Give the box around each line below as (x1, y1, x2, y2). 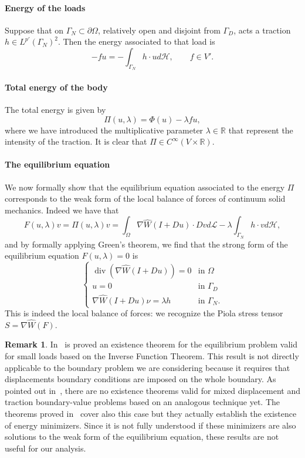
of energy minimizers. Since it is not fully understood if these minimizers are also (5, 419, 296, 431)
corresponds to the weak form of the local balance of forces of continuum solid (5, 192, 286, 205)
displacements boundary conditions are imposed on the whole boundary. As (5, 373, 276, 385)
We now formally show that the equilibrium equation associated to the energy (5, 180, 285, 193)
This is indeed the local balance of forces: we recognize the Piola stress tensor (5, 307, 283, 319)
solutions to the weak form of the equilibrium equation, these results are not (5, 430, 279, 443)
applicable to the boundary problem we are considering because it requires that (5, 361, 290, 373)
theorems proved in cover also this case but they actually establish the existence (5, 407, 297, 419)
